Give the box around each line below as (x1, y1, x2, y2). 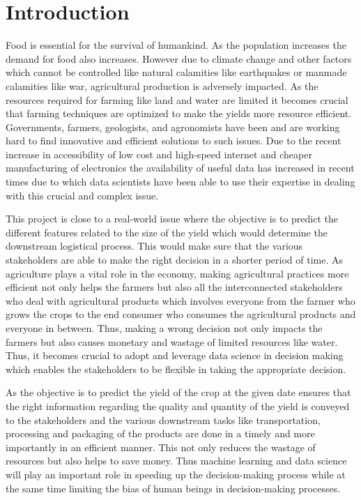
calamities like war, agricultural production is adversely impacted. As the (6, 78, 318, 93)
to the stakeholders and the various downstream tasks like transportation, (6, 412, 321, 427)
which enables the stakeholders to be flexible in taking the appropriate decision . (6, 361, 346, 376)
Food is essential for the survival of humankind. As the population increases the (6, 38, 346, 52)
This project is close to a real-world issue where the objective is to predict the (6, 211, 338, 226)
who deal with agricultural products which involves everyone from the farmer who (6, 293, 355, 308)
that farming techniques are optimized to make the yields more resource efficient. (6, 106, 352, 121)
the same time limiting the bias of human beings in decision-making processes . (6, 480, 341, 495)
